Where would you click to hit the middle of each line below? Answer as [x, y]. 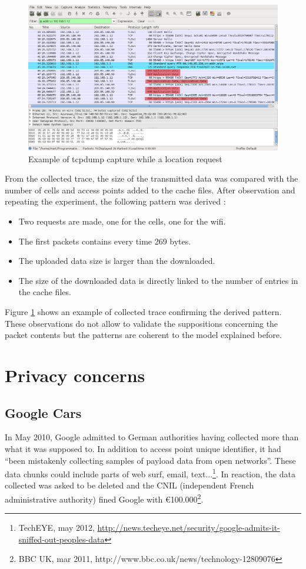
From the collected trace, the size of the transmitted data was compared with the [152, 178]
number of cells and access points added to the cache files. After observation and [150, 190]
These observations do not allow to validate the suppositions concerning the [142, 323]
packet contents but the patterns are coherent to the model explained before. [143, 335]
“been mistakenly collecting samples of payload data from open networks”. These [150, 460]
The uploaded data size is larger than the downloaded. [117, 261]
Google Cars [43, 412]
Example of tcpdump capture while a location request [125, 158]
